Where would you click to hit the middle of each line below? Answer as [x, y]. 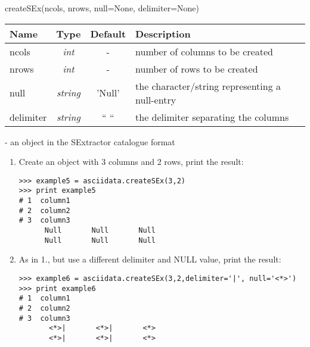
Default [108, 33]
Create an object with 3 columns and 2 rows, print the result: [131, 162]
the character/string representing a [208, 86]
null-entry [156, 99]
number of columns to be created [204, 51]
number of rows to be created [197, 68]
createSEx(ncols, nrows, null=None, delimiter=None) [102, 8]
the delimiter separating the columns [212, 117]
